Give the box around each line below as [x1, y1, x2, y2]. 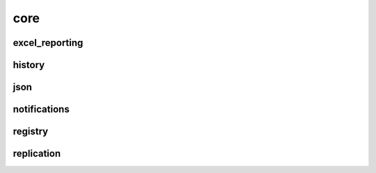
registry [13, 126, 49, 138]
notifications [13, 104, 70, 115]
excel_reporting [13, 37, 84, 49]
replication [13, 148, 61, 160]
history [13, 59, 45, 71]
